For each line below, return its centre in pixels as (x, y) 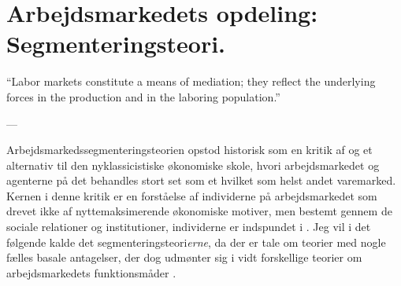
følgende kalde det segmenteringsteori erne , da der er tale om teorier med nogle (196, 242)
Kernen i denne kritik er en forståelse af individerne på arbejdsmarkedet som (192, 195)
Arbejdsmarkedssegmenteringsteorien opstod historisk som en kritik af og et (189, 150)
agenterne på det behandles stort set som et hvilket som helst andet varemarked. (201, 180)
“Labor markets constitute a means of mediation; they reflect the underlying (191, 81)
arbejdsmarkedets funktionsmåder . (91, 272)
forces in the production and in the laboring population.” (143, 96)
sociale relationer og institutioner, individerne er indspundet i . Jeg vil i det (189, 227)
